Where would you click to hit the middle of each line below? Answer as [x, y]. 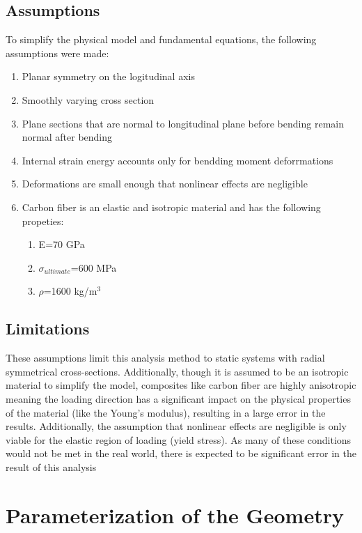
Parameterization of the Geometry [175, 515]
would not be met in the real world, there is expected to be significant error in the [181, 453]
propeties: [43, 221]
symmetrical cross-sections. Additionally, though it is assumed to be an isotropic [177, 371]
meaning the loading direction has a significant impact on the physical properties [178, 398]
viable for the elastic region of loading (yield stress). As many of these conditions [179, 439]
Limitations [48, 329]
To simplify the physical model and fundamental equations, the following [161, 39]
